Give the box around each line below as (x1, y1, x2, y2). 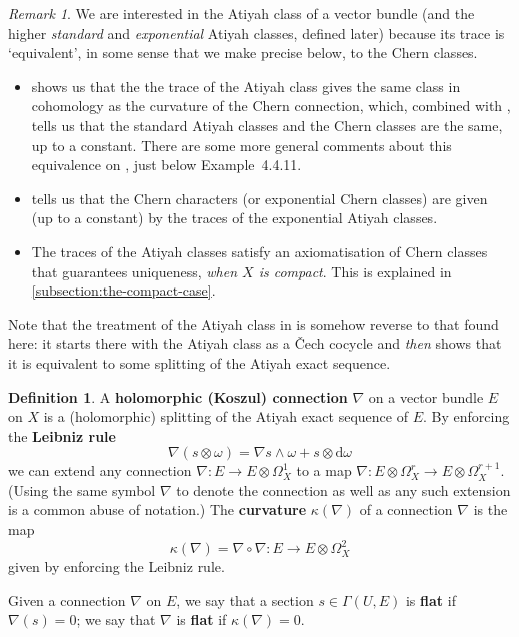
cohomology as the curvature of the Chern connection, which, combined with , (31, 95, 511, 116)
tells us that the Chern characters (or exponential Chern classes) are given (31, 187, 488, 208)
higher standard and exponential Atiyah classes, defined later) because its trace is (8, 22, 505, 43)
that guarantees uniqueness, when (31, 260, 238, 281)
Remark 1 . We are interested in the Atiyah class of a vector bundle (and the (8, 3, 475, 23)
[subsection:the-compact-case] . (31, 280, 216, 301)
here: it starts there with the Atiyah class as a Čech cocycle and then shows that (8, 333, 502, 354)
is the (473, 499, 508, 520)
